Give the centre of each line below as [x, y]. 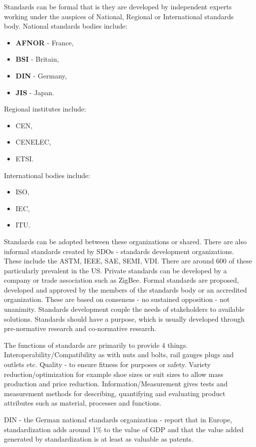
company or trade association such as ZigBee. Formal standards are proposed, [122, 280]
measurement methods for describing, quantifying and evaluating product [115, 393]
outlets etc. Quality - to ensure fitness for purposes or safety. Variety [107, 364]
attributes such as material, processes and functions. [83, 403]
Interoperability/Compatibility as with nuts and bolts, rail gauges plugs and [119, 354]
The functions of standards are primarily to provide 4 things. [96, 345]
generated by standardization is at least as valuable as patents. [99, 439]
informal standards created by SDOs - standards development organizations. [119, 251]
